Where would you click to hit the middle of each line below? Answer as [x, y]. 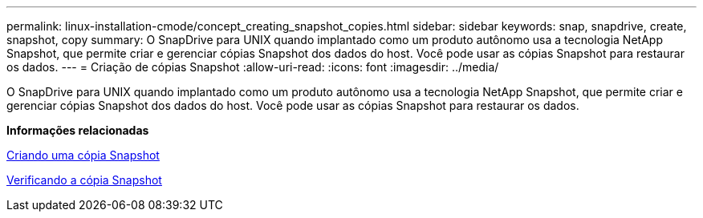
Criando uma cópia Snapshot [83, 155]
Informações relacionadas [78, 130]
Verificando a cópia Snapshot [84, 180]
